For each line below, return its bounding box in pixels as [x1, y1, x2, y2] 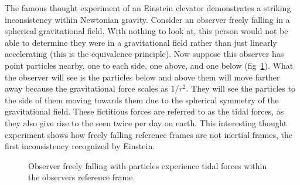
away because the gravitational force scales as [5, 82, 168, 95]
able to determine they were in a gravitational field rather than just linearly [5, 36, 277, 48]
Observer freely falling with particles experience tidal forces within [28, 159, 267, 171]
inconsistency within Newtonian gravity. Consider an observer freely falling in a [5, 13, 290, 25]
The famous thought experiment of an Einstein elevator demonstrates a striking [5, 2, 291, 14]
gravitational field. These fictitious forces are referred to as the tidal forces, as [5, 105, 284, 117]
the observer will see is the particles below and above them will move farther [5, 70, 280, 83]
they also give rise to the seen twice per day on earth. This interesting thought [5, 116, 287, 129]
